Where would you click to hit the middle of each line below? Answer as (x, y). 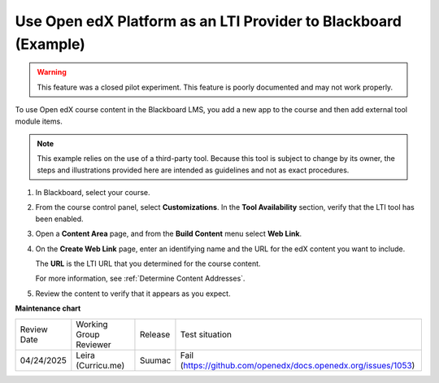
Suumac (155, 360)
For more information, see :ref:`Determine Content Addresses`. (140, 279)
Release (155, 334)
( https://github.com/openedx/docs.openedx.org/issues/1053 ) (298, 365)
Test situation (206, 334)
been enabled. (60, 219)
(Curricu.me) (100, 365)
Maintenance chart (48, 308)
